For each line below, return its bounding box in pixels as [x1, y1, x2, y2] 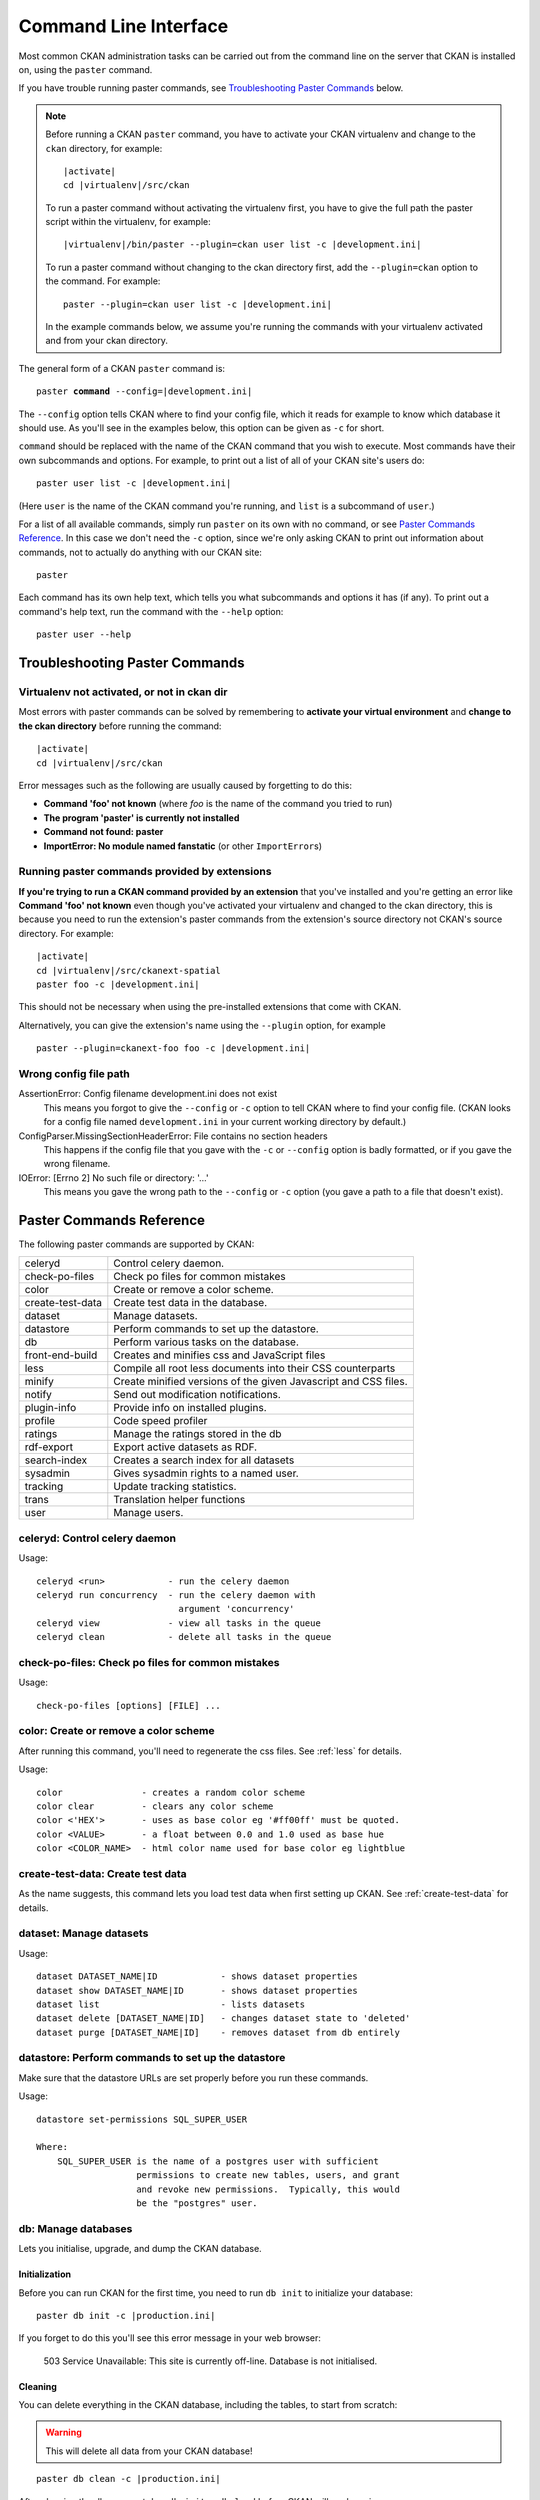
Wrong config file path [18, 1066, 130, 1080]
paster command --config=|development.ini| [36, 386, 253, 397]
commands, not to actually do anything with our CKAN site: [18, 546, 262, 558]
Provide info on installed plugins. [113, 1401, 267, 1415]
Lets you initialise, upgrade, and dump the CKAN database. [18, 2243, 262, 2255]
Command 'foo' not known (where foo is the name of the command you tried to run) [43, 798, 393, 810]
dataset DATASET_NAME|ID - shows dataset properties [36, 1971, 359, 1982]
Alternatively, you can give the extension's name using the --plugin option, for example [18, 1019, 386, 1031]
